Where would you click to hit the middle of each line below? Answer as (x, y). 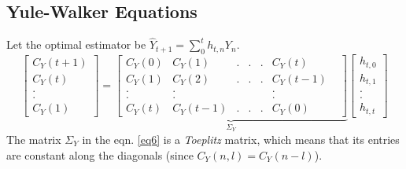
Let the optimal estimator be (76, 44)
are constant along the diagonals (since (100, 154)
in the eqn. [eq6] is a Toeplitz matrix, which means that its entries (241, 139)
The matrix (34, 139)
